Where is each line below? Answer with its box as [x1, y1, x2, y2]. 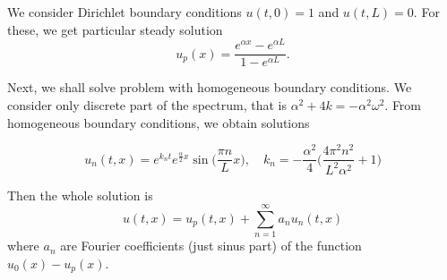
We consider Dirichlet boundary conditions [7, 3, 242, 21]
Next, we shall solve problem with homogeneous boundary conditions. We [7, 78, 412, 97]
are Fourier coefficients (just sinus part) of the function [60, 236, 362, 255]
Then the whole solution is [7, 185, 153, 204]
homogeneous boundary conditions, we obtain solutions [7, 113, 310, 132]
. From [384, 95, 422, 114]
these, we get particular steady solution [7, 20, 223, 38]
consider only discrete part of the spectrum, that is [7, 95, 287, 114]
